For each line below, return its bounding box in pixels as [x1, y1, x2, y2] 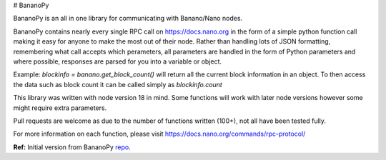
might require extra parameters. [13, 104, 107, 112]
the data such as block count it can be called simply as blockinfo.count [13, 80, 223, 89]
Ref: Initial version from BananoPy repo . [13, 143, 132, 151]
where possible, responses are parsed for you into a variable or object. [13, 57, 222, 66]
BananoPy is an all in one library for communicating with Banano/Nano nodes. [13, 14, 243, 23]
